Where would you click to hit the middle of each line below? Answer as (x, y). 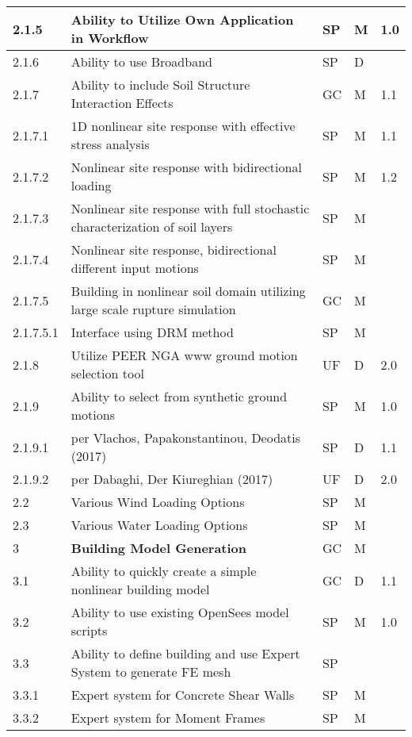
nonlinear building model (140, 589)
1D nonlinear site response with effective (183, 126)
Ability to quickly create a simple (164, 571)
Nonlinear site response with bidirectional (186, 167)
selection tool (107, 373)
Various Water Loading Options (159, 525)
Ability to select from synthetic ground (179, 396)
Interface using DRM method (152, 332)
